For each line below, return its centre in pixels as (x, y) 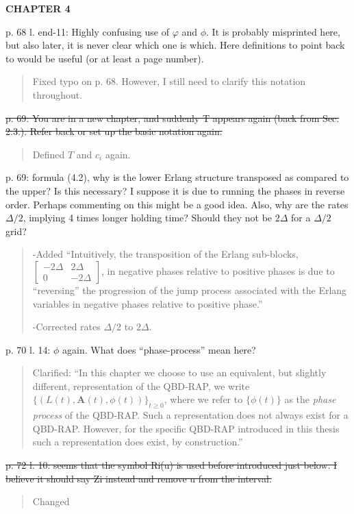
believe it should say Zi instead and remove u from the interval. (139, 478)
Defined (49, 154)
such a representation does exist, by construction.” (138, 442)
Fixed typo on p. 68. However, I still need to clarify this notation (169, 81)
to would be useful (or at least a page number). (105, 58)
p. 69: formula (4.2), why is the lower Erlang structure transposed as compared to (177, 177)
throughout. (58, 94)
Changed (51, 501)
